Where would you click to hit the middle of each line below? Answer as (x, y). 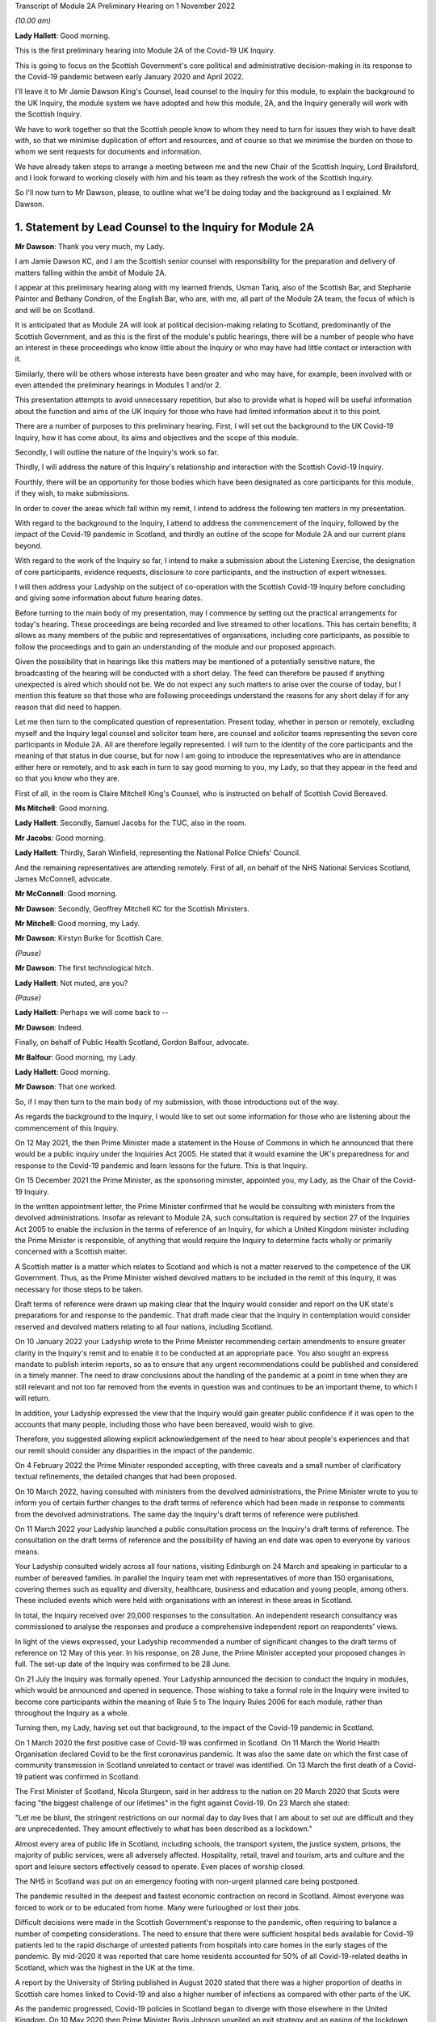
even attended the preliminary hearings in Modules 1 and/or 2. (118, 385)
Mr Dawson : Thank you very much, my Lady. (90, 246)
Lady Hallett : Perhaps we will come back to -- (92, 1013)
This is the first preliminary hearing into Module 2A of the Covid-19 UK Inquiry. (145, 51)
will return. (33, 1398)
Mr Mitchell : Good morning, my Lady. (78, 924)
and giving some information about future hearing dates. (109, 598)
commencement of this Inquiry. (67, 1127)
